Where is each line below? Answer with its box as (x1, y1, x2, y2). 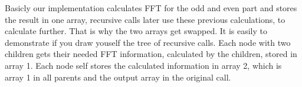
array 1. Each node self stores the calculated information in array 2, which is (5, 59, 282, 71)
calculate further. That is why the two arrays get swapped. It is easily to (5, 25, 268, 37)
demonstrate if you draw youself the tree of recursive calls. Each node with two (5, 36, 291, 48)
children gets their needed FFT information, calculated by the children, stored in (5, 48, 297, 60)
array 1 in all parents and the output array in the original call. (5, 71, 231, 83)
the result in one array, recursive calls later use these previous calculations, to (5, 13, 285, 25)
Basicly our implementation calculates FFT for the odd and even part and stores (5, 2, 297, 14)
